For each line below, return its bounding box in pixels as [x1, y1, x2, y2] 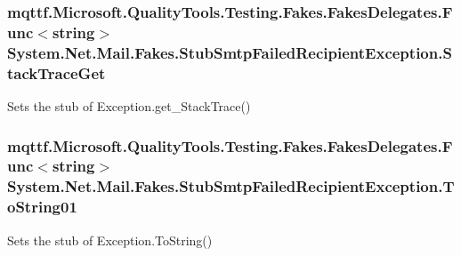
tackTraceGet [7, 61, 106, 84]
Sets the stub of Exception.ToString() [7, 230, 213, 249]
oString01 [7, 196, 77, 218]
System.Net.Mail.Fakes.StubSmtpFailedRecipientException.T [7, 175, 455, 197]
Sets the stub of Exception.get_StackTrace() [7, 96, 251, 115]
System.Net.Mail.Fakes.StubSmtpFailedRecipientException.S [7, 41, 452, 63]
